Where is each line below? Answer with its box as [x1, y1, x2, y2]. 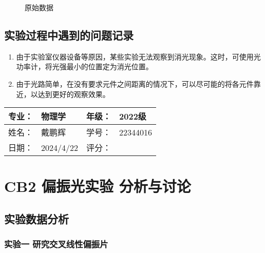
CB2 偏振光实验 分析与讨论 [4, 176, 191, 197]
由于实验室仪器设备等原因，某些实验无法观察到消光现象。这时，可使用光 [16, 51, 261, 62]
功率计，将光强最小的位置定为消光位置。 [16, 61, 153, 72]
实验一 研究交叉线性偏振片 [4, 238, 108, 250]
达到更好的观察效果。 [37, 88, 110, 99]
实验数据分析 [4, 210, 69, 226]
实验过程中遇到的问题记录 [4, 27, 134, 43]
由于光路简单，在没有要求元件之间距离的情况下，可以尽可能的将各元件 [16, 78, 254, 89]
